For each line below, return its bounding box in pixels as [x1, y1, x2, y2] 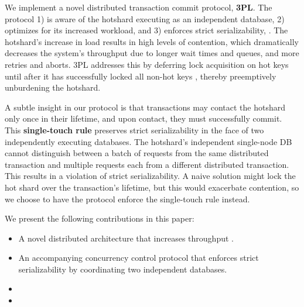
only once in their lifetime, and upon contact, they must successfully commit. [5, 112, 282, 125]
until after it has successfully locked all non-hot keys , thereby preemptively [5, 70, 276, 82]
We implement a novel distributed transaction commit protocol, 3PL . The [5, 1, 272, 13]
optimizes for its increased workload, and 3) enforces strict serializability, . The [5, 24, 288, 36]
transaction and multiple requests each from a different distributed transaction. [5, 158, 289, 170]
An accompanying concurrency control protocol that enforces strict [18, 251, 259, 264]
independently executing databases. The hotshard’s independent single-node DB [5, 135, 292, 147]
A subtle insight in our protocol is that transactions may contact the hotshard [5, 101, 285, 113]
